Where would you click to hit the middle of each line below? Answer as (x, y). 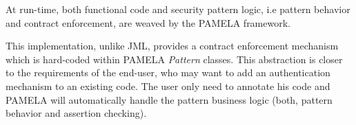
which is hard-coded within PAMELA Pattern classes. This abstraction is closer (174, 59)
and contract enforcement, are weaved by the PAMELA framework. (148, 22)
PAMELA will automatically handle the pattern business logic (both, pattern (169, 99)
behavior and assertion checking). (76, 113)
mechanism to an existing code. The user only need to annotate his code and (168, 86)
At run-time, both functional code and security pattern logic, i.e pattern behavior (178, 9)
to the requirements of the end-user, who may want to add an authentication (168, 72)
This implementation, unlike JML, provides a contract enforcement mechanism (172, 46)
